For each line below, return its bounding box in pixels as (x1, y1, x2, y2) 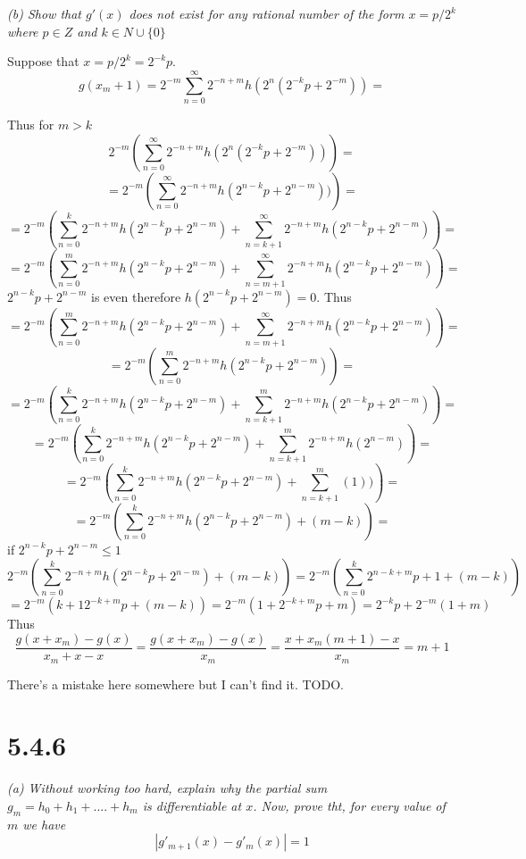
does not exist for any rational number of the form (129, 4, 405, 22)
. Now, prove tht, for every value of (253, 796, 446, 814)
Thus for (7, 114, 54, 133)
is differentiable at (142, 796, 242, 814)
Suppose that (7, 52, 79, 71)
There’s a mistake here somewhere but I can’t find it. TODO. (7, 674, 344, 693)
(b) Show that (7, 4, 81, 22)
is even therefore (91, 287, 181, 305)
